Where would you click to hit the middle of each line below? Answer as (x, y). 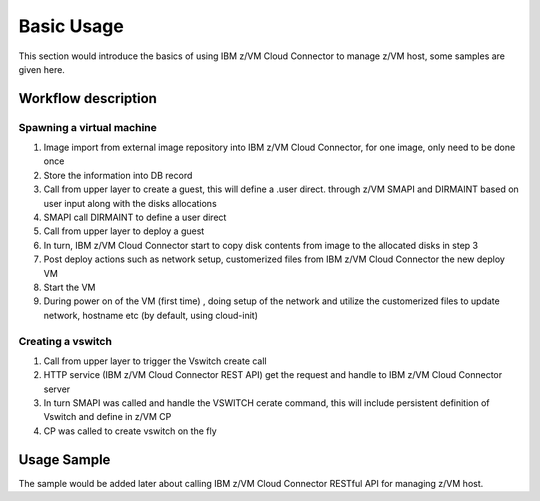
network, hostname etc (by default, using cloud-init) (151, 315)
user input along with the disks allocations (130, 203)
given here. (41, 69)
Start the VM (69, 287)
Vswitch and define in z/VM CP (107, 417)
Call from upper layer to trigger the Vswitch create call (155, 361)
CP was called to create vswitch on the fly (130, 431)
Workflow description (87, 98)
